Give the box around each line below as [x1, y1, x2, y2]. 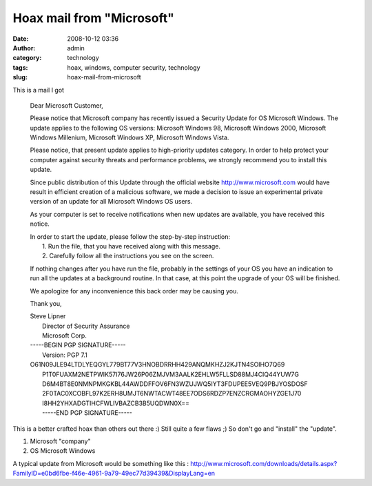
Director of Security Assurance [42, 322, 130, 330]
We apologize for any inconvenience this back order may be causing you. [30, 286, 239, 295]
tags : [12, 63, 28, 72]
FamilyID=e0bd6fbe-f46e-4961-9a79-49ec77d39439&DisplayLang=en [12, 469, 216, 478]
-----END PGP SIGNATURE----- [42, 409, 132, 417]
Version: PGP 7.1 [42, 351, 87, 359]
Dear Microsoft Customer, [30, 101, 103, 110]
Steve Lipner [30, 312, 66, 320]
